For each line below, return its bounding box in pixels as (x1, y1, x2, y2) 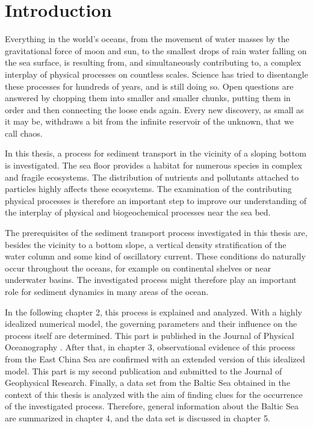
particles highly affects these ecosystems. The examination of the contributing (5, 182, 292, 195)
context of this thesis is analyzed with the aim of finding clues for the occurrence (5, 388, 303, 400)
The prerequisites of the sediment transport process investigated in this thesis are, (5, 226, 308, 239)
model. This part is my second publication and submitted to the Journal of (5, 364, 282, 377)
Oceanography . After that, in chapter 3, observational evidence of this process (5, 341, 296, 353)
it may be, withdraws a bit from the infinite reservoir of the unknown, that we (5, 115, 294, 128)
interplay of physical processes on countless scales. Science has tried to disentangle (5, 67, 308, 80)
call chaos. (5, 126, 43, 139)
